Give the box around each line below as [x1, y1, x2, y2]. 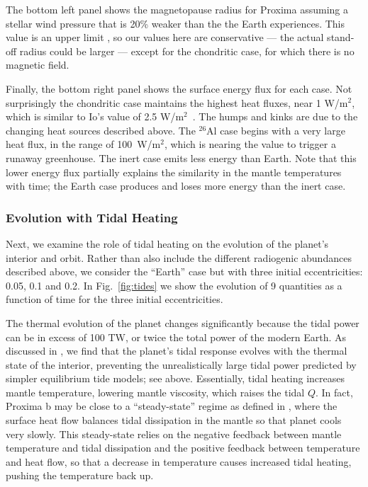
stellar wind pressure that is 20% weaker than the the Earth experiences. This [6, 16, 345, 30]
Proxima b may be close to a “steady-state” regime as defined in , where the [6, 399, 338, 413]
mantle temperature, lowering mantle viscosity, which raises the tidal [6, 384, 305, 399]
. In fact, [315, 384, 353, 399]
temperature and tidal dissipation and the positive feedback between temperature [6, 440, 360, 455]
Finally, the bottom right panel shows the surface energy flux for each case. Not [6, 81, 352, 96]
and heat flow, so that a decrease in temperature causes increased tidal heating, [6, 454, 352, 469]
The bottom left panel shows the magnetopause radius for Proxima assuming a [6, 2, 348, 16]
